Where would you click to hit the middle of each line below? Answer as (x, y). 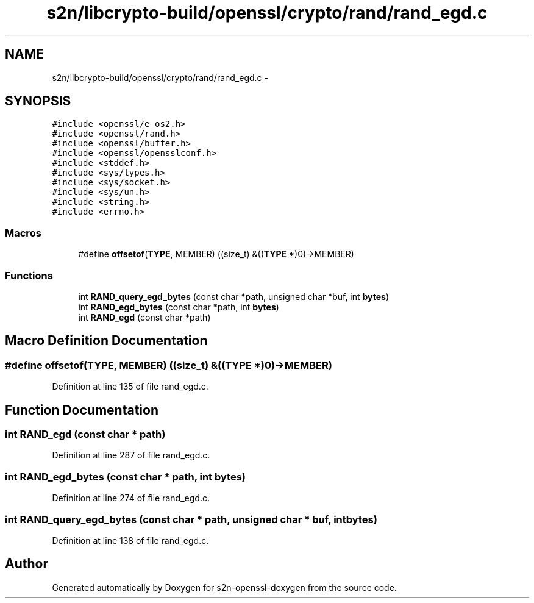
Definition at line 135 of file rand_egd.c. (130, 387)
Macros (23, 233)
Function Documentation (82, 410)
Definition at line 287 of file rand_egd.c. (131, 455)
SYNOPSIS (38, 101)
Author (27, 564)
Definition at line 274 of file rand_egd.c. (131, 498)
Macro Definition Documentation (106, 341)
